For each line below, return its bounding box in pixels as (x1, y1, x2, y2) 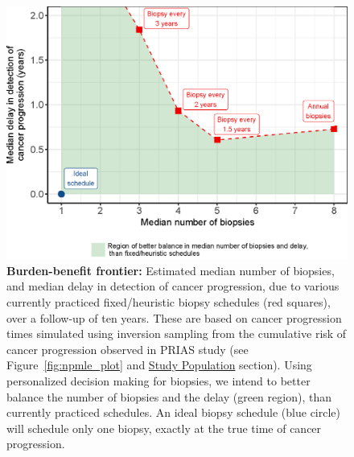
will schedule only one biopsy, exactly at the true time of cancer (6, 419, 322, 436)
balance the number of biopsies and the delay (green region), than (6, 388, 331, 405)
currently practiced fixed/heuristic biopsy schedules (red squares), (6, 294, 331, 311)
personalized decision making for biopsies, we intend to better (6, 373, 311, 389)
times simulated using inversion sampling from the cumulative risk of (6, 325, 347, 342)
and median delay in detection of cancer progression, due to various (6, 278, 340, 294)
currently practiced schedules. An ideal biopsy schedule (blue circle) (6, 404, 341, 421)
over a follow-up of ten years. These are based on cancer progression (6, 309, 342, 326)
